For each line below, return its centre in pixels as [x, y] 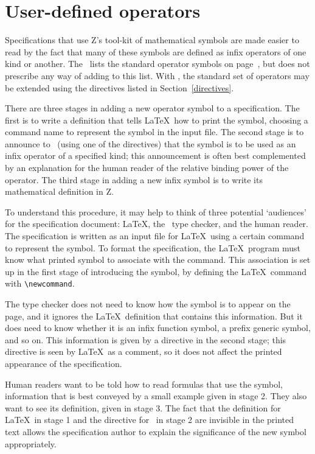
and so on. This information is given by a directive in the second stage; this [146, 339]
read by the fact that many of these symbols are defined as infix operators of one [156, 51]
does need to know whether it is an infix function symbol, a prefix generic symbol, [158, 328]
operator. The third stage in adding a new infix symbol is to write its [134, 179]
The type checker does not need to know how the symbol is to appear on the [148, 304]
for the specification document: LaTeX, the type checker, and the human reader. [157, 224]
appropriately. [31, 443]
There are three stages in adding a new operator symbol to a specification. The [152, 108]
